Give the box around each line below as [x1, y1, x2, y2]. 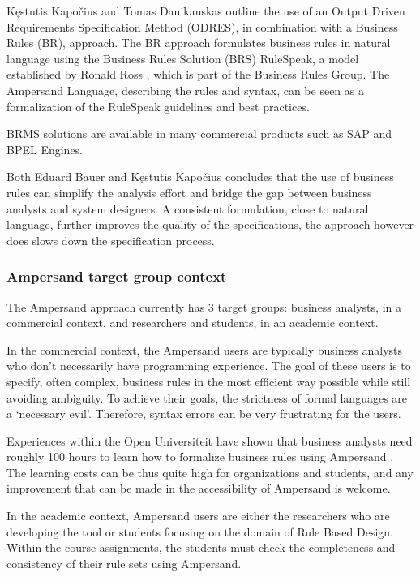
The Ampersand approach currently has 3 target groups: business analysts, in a [6, 298, 401, 315]
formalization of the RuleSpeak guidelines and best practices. [6, 97, 310, 114]
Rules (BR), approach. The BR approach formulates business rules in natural [6, 34, 391, 51]
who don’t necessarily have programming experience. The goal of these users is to [6, 357, 411, 374]
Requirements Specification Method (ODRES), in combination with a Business [6, 18, 398, 35]
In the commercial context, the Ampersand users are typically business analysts [6, 341, 403, 358]
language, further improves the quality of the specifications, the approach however [6, 216, 414, 233]
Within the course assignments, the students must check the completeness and [6, 539, 396, 556]
